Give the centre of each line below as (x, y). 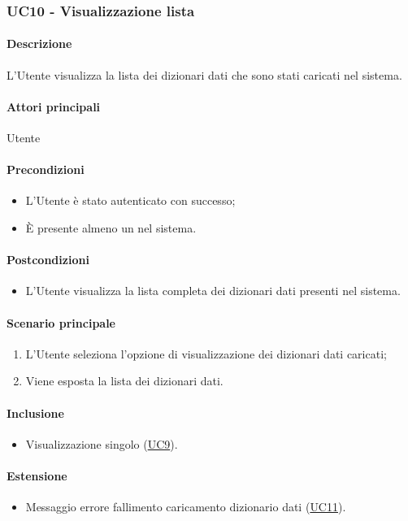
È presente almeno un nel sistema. (111, 228)
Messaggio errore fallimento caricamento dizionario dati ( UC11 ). (186, 507)
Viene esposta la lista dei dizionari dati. (124, 381)
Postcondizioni (48, 260)
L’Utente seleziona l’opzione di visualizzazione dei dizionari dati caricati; (206, 353)
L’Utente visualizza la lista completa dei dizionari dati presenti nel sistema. (213, 291)
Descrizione (39, 43)
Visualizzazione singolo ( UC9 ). (102, 443)
